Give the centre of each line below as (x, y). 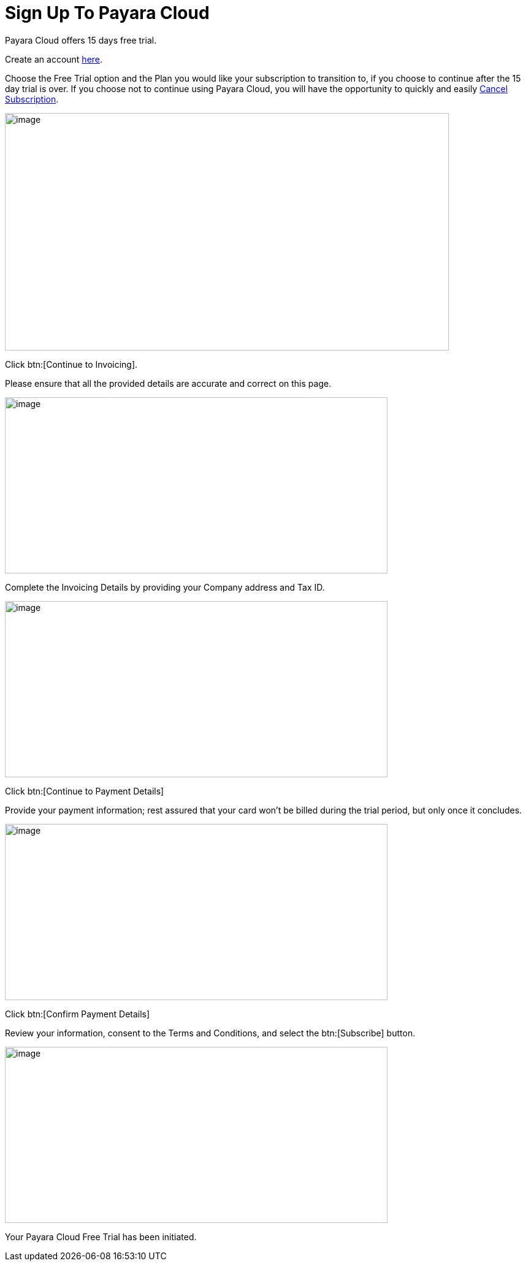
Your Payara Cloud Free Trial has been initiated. (101, 1237)
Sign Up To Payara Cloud (107, 13)
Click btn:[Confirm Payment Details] (78, 1014)
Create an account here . (54, 59)
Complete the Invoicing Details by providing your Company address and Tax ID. (165, 587)
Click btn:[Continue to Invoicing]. (71, 364)
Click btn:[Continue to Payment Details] (85, 791)
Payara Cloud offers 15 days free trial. (81, 40)
